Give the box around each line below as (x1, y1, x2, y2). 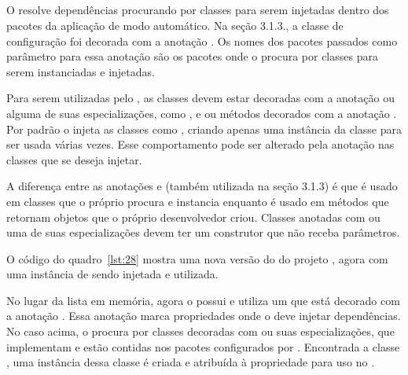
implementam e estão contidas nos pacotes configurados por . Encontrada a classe (6, 338, 400, 355)
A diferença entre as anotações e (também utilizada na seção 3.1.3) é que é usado (6, 178, 398, 194)
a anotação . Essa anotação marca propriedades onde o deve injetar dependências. (6, 307, 401, 324)
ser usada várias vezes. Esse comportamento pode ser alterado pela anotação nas (6, 136, 395, 153)
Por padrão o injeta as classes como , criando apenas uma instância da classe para (6, 120, 402, 137)
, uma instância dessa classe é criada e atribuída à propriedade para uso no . (6, 354, 375, 370)
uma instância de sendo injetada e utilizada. (6, 266, 219, 282)
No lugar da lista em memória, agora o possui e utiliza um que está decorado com (6, 292, 400, 308)
